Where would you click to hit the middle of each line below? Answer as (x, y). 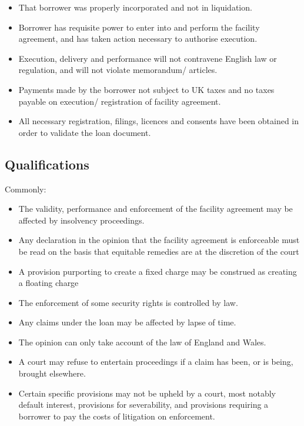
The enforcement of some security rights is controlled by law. (128, 302)
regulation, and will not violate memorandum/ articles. (118, 70)
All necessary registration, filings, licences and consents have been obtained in (159, 121)
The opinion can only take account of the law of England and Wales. (142, 342)
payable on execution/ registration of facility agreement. (120, 101)
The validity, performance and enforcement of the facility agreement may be (156, 209)
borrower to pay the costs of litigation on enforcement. (117, 416)
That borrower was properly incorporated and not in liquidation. (135, 7)
